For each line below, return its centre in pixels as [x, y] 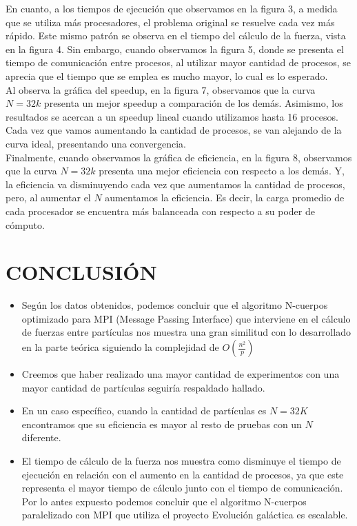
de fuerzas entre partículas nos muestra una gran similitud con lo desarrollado [186, 332]
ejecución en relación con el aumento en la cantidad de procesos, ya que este [183, 474]
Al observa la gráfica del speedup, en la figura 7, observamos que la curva [161, 89]
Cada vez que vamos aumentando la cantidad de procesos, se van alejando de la [174, 130]
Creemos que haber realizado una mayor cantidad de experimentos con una [181, 374]
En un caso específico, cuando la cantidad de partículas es [144, 411]
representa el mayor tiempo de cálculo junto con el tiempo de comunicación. [182, 488]
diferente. [41, 437]
